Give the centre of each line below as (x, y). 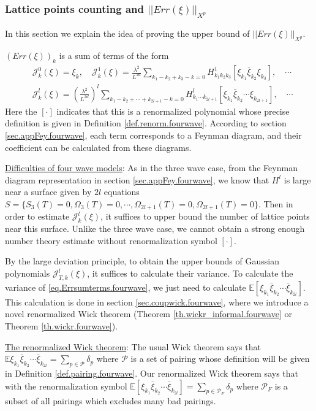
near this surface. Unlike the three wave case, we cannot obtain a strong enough (155, 229)
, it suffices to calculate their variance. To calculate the (190, 273)
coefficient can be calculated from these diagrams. (98, 147)
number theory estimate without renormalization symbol (111, 240)
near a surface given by (48, 192)
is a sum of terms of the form (114, 56)
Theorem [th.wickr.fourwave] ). (62, 326)
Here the (21, 111)
